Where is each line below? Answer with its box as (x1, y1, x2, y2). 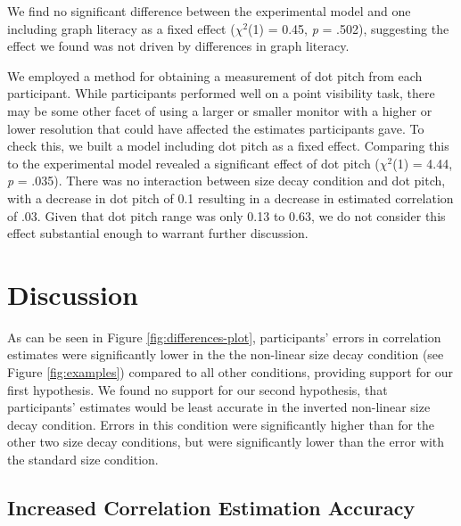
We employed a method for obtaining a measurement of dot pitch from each (7, 66, 423, 85)
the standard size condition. (7, 450, 159, 468)
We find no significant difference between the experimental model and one (7, 2, 411, 20)
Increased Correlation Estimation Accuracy (7, 493, 416, 521)
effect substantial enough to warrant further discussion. (7, 224, 309, 242)
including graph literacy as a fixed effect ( (7, 19, 235, 37)
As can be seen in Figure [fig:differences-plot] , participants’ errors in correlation (7, 327, 441, 346)
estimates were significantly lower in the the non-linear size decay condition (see (7, 345, 444, 364)
